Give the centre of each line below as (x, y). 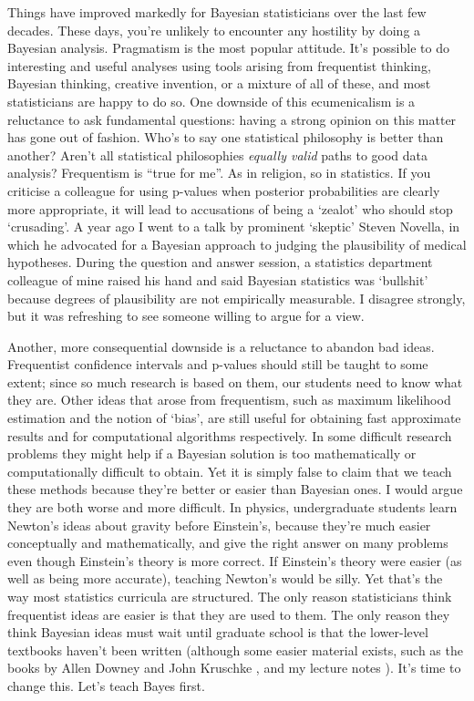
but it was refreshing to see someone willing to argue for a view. (186, 316)
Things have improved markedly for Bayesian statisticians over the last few (217, 12)
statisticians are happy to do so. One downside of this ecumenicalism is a (211, 101)
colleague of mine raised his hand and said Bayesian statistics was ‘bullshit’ (218, 279)
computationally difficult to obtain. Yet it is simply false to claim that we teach (230, 471)
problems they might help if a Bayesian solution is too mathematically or (212, 454)
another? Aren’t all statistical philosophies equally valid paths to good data (218, 155)
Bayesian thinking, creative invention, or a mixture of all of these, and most (219, 83)
